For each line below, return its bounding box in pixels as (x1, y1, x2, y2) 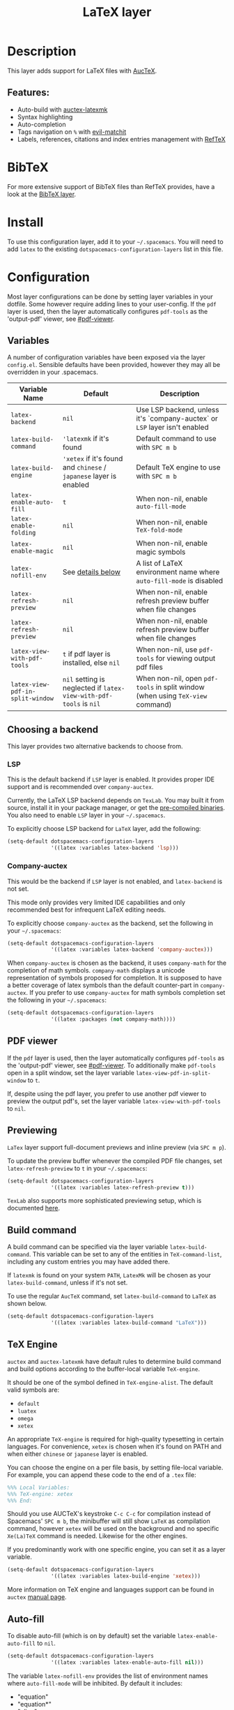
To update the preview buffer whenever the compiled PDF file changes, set (7, 1156, 223, 1165)
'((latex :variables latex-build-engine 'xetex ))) (51, 1573, 201, 1580)
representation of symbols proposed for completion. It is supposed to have (7, 974, 222, 982)
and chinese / (62, 463, 107, 472)
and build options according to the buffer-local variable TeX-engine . (7, 1365, 201, 1373)
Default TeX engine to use (136, 463, 221, 472)
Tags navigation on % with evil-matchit (17, 127, 127, 136)
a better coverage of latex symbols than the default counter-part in (7, 981, 199, 989)
